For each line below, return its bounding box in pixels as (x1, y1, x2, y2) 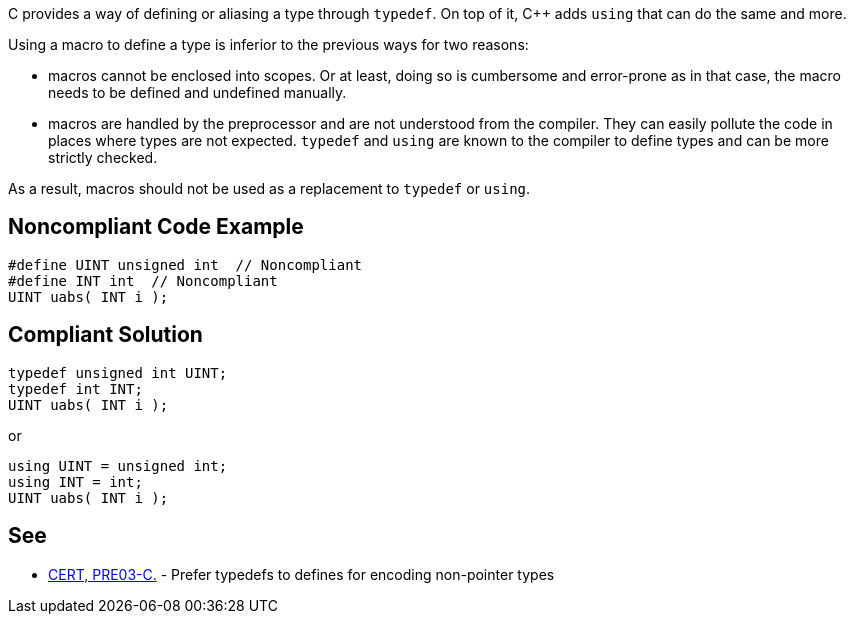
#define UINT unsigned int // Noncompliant (8, 256, 363, 273)
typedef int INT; (8, 380, 143, 397)
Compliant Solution (8, 322, 203, 348)
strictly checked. (48, 149, 158, 166)
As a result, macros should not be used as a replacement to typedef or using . (8, 180, 531, 197)
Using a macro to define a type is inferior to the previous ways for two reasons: (8, 36, 529, 53)
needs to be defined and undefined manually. (48, 84, 347, 101)
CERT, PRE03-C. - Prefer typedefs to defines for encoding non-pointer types (48, 565, 555, 583)
